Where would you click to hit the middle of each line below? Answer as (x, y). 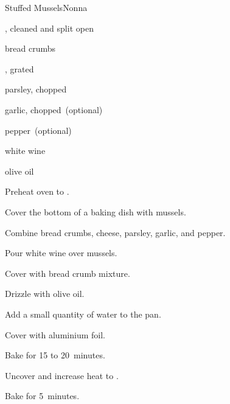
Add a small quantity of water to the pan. (83, 314)
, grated (19, 68)
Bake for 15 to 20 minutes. (55, 355)
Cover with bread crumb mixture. (68, 273)
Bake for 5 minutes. (42, 396)
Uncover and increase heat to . (62, 375)
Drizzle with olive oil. (45, 294)
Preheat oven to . (37, 191)
